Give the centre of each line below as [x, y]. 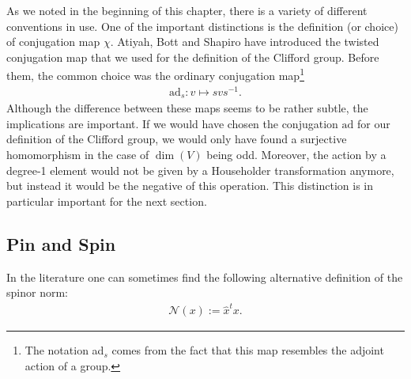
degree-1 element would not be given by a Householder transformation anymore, [200, 170]
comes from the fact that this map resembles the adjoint [248, 350]
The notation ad [64, 350]
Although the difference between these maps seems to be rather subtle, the [187, 108]
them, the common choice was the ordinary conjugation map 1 [155, 74]
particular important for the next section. [107, 201]
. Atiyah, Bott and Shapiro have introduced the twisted [245, 42]
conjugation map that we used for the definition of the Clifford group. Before [193, 57]
